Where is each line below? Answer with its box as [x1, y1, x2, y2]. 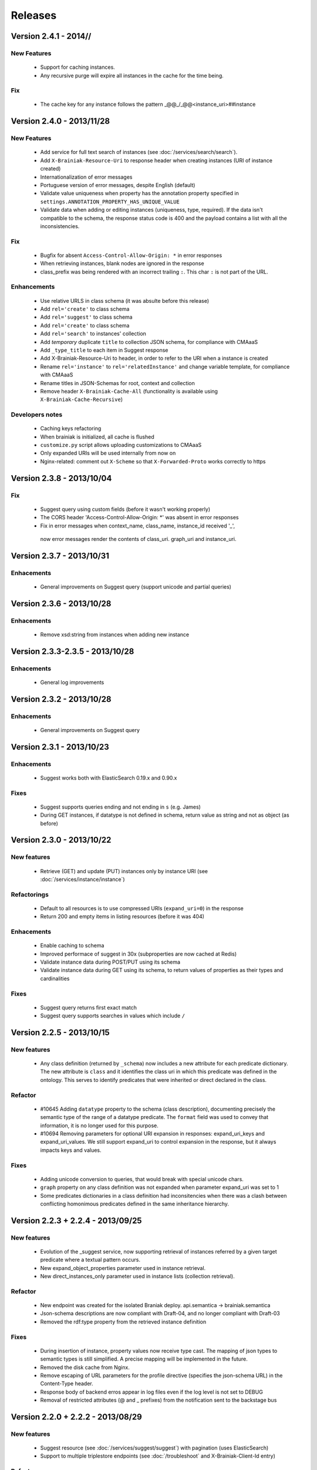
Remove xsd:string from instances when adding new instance [40, 631, 190, 638]
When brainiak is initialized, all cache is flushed [40, 433, 155, 440]
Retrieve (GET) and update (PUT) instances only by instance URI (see [40, 867, 208, 874]
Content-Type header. [40, 1380, 93, 1387]
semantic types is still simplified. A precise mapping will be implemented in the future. [40, 1355, 248, 1362]
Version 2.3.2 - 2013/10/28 [11, 694, 112, 704]
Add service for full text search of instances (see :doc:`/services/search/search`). [40, 149, 238, 156]
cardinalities [40, 975, 70, 982]
